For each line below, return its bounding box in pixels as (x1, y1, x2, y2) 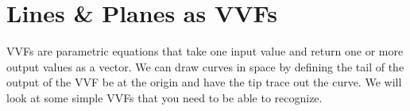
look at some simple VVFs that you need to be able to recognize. (6, 89, 323, 105)
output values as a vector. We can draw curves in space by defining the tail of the (6, 58, 404, 75)
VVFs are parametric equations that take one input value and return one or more (6, 43, 404, 59)
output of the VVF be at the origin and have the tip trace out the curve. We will (6, 74, 402, 90)
